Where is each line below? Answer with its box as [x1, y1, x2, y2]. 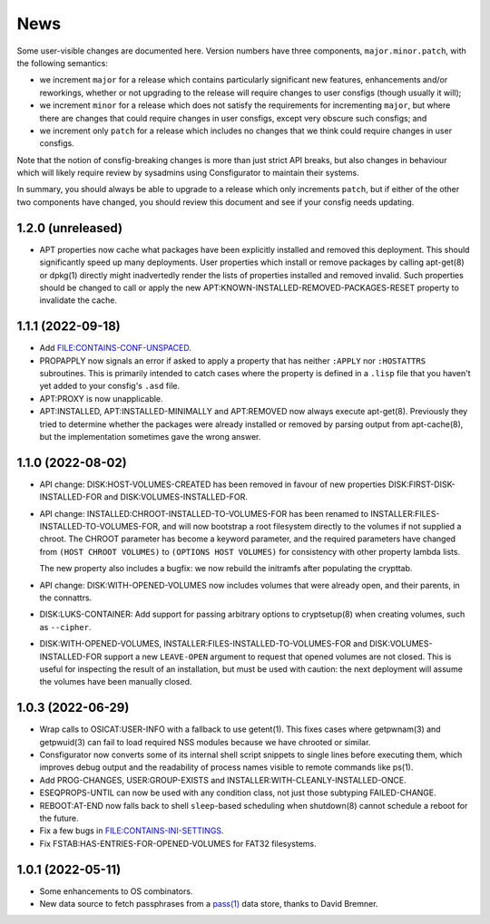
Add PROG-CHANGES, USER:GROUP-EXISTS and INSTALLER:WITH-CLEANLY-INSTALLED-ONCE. [39, 774, 407, 785]
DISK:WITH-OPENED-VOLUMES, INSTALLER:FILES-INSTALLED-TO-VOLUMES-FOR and [39, 638, 367, 649]
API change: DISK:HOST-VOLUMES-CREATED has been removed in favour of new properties [39, 479, 387, 490]
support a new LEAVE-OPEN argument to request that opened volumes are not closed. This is [103, 651, 452, 662]
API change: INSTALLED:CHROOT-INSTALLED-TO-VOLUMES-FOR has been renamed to [39, 508, 369, 519]
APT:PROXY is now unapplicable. [39, 393, 163, 404]
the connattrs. [39, 592, 93, 603]
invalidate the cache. [39, 295, 118, 306]
